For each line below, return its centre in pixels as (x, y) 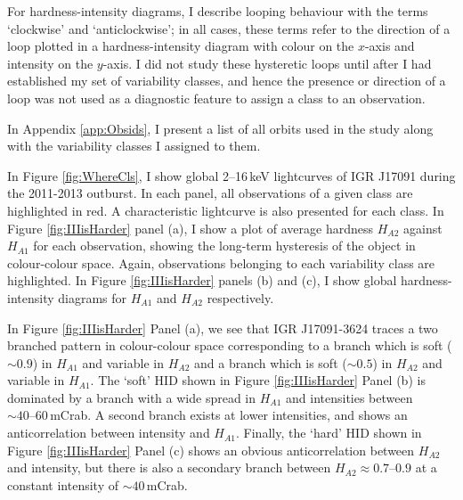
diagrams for (93, 297)
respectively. (240, 297)
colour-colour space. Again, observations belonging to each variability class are (221, 262)
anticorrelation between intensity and (109, 433)
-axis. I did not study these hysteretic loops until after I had (267, 63)
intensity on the (50, 63)
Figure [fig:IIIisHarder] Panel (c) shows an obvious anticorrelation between (211, 450)
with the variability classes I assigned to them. (134, 146)
